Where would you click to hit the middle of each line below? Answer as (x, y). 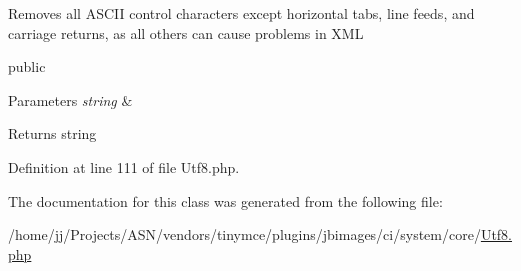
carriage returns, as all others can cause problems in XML (186, 32)
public (27, 66)
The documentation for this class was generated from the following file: (225, 200)
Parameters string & (70, 99)
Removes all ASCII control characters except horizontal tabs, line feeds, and (241, 13)
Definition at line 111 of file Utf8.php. (124, 166)
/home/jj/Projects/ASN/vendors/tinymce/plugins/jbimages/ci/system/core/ (244, 234)
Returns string (52, 133)
